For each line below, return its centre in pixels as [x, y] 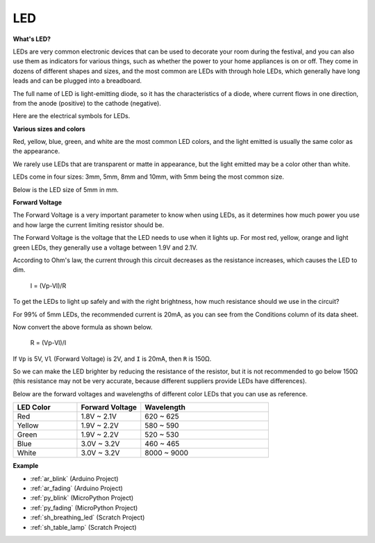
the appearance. [36, 151]
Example [26, 466]
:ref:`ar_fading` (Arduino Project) [76, 488]
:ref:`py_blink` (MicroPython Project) [82, 498]
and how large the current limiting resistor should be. [89, 225]
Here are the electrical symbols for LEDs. [72, 116]
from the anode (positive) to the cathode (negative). [87, 103]
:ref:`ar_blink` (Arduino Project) [74, 478]
